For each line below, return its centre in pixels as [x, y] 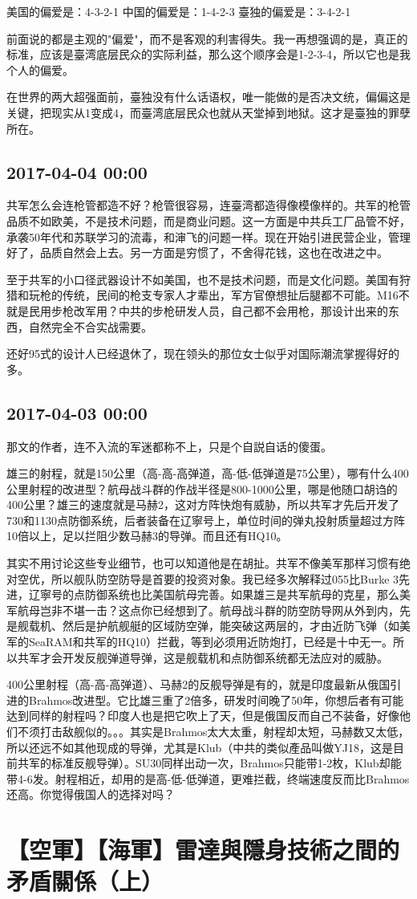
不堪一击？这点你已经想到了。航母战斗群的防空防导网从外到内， [231, 610]
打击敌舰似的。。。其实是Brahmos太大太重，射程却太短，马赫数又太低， [225, 731]
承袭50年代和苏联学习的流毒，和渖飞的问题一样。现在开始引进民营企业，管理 [208, 236]
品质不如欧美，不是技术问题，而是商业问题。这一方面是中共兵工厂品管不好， [208, 220]
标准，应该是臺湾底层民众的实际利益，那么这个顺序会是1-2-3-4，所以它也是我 [208, 54]
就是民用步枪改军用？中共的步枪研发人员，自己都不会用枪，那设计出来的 [197, 310]
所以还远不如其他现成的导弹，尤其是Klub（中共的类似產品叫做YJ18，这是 [200, 747]
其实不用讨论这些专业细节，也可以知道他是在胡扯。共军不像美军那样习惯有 [203, 563]
